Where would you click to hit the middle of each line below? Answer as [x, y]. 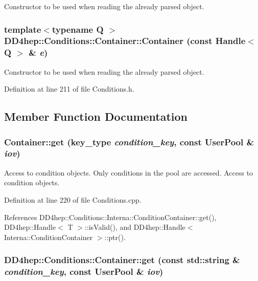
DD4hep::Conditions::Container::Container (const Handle [125, 41]
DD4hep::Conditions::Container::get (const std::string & [122, 260]
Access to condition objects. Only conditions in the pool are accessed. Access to [129, 172]
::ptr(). [115, 237]
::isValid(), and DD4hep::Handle [135, 227]
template [23, 29]
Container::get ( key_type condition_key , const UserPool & [129, 142]
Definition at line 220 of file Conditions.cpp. [73, 199]
